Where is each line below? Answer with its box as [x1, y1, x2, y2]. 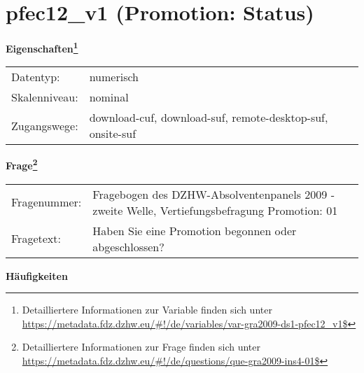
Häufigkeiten [6, 268, 68, 283]
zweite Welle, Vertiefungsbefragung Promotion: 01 [92, 202, 338, 218]
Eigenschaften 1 [6, 39, 78, 55]
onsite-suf [89, 125, 136, 142]
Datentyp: [11, 69, 60, 85]
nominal [89, 89, 129, 106]
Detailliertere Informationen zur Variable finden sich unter [22, 302, 272, 317]
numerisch [89, 69, 139, 85]
